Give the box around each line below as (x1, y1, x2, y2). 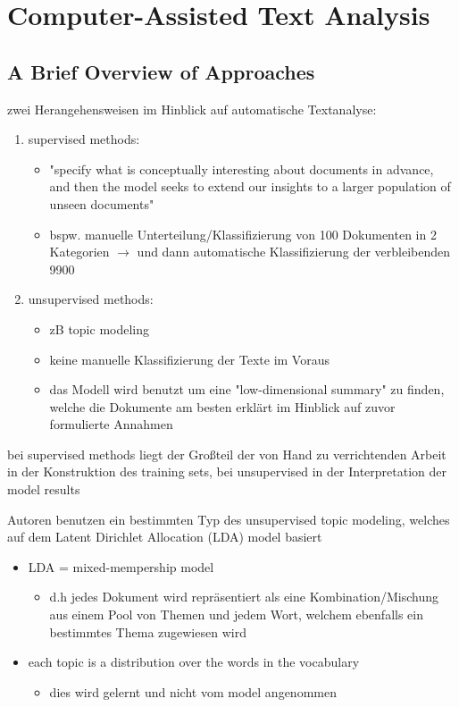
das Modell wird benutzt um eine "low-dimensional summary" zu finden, (49, 380, 445, 399)
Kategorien (49, 242, 110, 261)
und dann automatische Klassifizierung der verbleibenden (137, 242, 450, 261)
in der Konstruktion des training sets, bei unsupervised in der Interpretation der (7, 462, 446, 481)
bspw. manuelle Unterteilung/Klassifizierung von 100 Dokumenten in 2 (49, 224, 437, 243)
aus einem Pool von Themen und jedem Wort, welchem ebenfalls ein (49, 605, 424, 624)
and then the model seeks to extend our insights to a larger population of (49, 177, 451, 196)
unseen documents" (49, 194, 154, 213)
